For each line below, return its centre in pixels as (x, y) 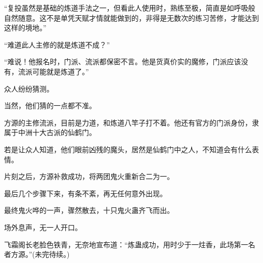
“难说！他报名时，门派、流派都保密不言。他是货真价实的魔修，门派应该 (123, 61)
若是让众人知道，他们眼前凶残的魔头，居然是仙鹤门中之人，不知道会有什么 (128, 149)
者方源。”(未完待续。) (37, 254)
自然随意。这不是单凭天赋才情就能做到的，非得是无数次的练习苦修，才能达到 (131, 17)
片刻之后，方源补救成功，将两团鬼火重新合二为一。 (89, 176)
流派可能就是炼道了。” (53, 71)
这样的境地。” (25, 28)
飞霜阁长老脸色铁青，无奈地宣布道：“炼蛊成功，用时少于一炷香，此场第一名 (130, 244)
